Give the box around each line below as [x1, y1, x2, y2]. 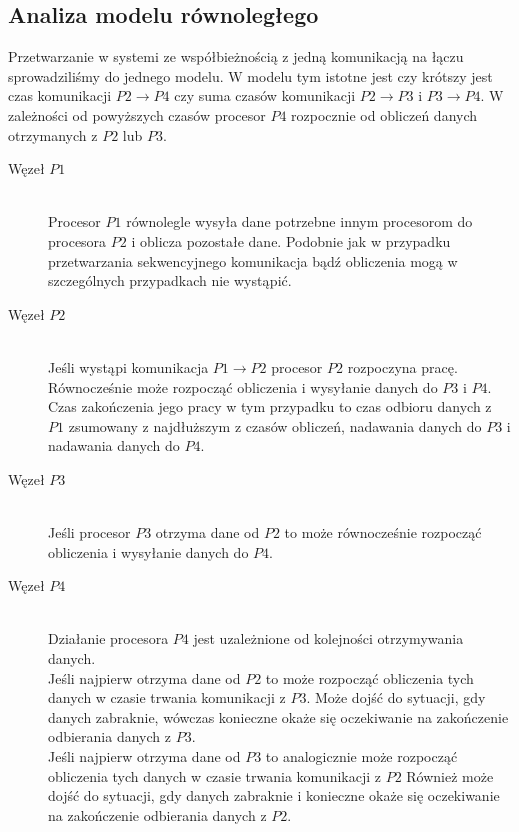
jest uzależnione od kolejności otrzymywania [193, 628, 464, 649]
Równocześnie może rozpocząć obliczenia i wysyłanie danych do [48, 376, 438, 397]
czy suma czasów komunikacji [174, 85, 356, 106]
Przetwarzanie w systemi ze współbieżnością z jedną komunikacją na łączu [8, 46, 464, 67]
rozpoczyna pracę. [347, 356, 458, 377]
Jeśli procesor [48, 522, 131, 543]
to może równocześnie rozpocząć [284, 522, 482, 543]
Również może [406, 765, 494, 786]
